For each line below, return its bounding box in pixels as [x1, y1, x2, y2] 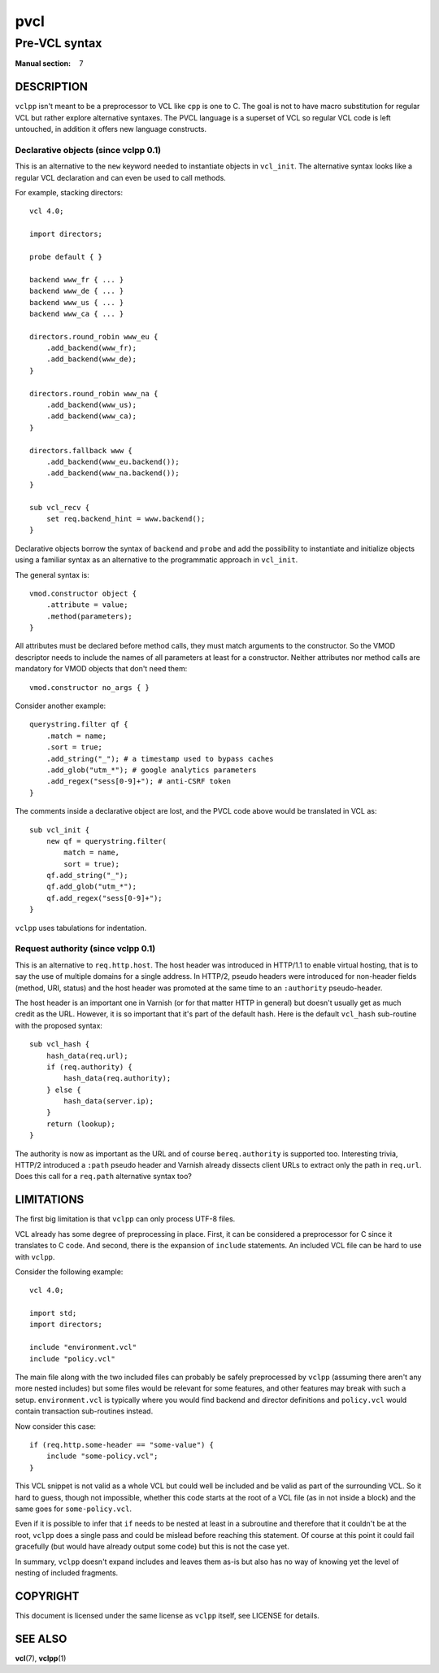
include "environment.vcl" [29, 1343, 137, 1352]
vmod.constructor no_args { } [29, 683, 150, 692]
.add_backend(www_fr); [46, 343, 137, 353]
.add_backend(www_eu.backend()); [46, 456, 180, 466]
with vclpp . [15, 1251, 55, 1261]
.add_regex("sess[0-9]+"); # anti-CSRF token [46, 777, 232, 786]
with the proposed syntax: [15, 1020, 103, 1030]
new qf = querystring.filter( [46, 836, 167, 845]
